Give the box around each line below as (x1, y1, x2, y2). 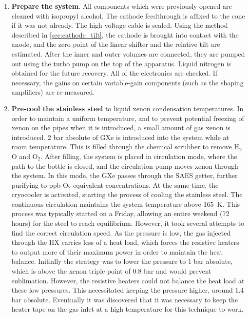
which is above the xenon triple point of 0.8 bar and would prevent (11, 266, 211, 276)
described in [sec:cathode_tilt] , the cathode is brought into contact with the (11, 29, 239, 40)
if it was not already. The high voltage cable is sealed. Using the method (11, 20, 228, 30)
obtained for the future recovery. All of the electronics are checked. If (11, 68, 218, 78)
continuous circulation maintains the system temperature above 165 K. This (11, 198, 240, 209)
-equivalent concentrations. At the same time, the (71, 179, 219, 190)
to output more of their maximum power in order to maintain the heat (11, 246, 223, 257)
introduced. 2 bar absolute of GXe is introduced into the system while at (11, 132, 229, 142)
